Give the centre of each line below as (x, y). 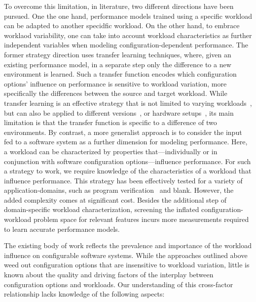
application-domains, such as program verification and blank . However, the (119, 190)
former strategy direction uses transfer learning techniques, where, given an (118, 54)
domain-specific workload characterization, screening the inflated (102, 209)
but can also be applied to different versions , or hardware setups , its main (119, 112)
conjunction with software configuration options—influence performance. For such (128, 161)
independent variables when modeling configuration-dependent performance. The (126, 45)
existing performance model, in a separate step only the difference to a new (118, 64)
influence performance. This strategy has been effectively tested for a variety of (123, 180)
